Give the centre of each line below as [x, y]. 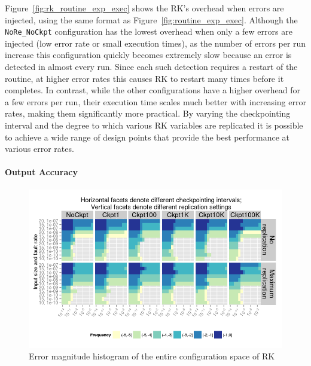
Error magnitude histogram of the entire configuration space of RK [152, 356]
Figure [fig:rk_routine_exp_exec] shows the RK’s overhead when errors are [144, 8]
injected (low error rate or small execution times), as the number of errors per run [155, 43]
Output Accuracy [41, 172]
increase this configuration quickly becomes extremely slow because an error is [148, 55]
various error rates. [39, 149]
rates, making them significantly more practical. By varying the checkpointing [148, 113]
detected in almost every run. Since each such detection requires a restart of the [151, 67]
